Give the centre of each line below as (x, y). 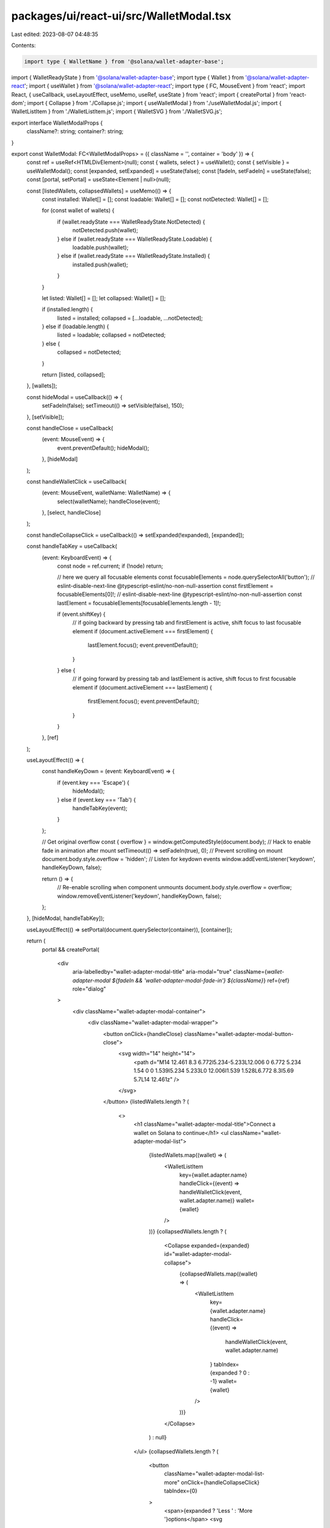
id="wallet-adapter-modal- (198, 1254)
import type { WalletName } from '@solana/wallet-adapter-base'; (124, 61)
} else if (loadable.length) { (75, 326)
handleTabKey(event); (100, 808)
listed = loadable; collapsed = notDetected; (112, 335)
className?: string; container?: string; (75, 131)
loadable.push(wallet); (101, 247)
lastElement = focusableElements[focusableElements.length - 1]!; (139, 603)
